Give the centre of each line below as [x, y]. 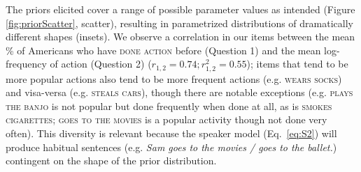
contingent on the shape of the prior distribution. [111, 161]
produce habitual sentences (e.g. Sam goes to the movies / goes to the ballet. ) [171, 147]
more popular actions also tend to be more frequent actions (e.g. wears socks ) [174, 78]
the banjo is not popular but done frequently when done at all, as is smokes [169, 105]
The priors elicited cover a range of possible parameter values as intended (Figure [180, 9]
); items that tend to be [297, 64]
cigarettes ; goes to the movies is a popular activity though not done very [167, 119]
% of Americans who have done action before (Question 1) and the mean [163, 50]
